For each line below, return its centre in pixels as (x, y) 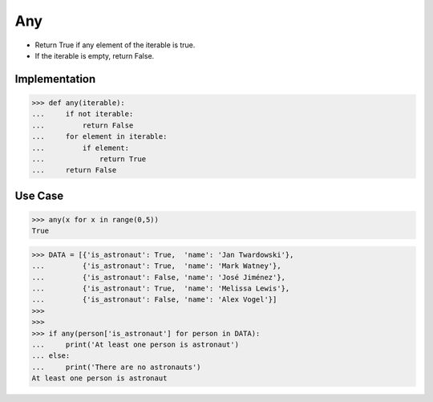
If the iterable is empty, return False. (95, 55)
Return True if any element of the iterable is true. (115, 45)
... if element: (81, 148)
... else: (51, 356)
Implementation (55, 79)
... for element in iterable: (99, 137)
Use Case (39, 195)
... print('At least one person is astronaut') (136, 344)
